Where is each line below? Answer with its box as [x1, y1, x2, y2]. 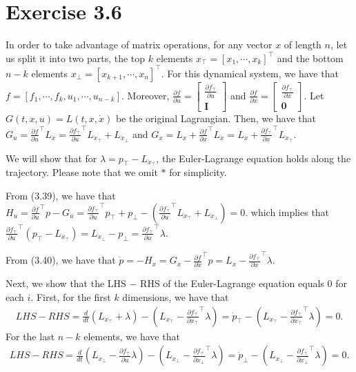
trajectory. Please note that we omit [6, 165, 158, 179]
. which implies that [245, 204, 330, 219]
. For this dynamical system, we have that [161, 66, 339, 80]
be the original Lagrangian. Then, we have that [115, 110, 316, 125]
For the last [6, 329, 55, 343]
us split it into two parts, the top [6, 50, 146, 65]
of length [284, 37, 322, 52]
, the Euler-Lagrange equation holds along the [156, 150, 351, 165]
